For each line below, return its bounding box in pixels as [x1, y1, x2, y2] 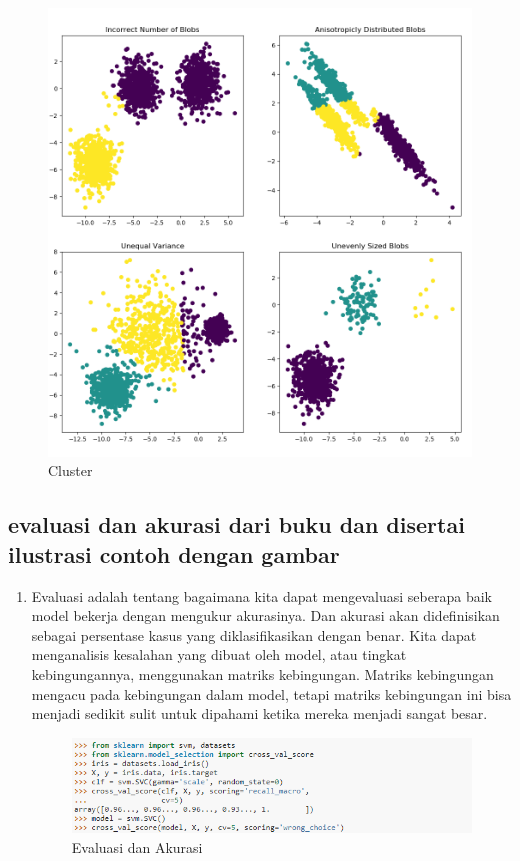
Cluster [48, 460, 93, 481]
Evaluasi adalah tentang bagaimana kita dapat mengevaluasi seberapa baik [31, 585, 492, 606]
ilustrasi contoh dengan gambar [8, 538, 340, 569]
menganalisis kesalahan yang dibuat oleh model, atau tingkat [31, 644, 407, 665]
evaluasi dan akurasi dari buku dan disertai [8, 509, 465, 540]
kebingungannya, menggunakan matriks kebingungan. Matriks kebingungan [31, 664, 494, 685]
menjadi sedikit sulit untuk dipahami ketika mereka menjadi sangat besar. [31, 703, 488, 724]
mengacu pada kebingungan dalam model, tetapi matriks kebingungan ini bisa [31, 683, 512, 704]
